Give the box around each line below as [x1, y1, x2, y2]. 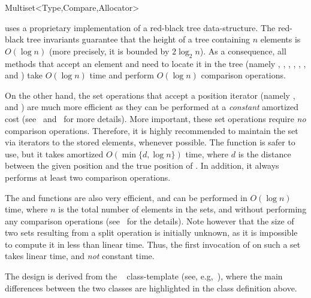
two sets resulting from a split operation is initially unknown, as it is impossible [5, 226, 298, 239]
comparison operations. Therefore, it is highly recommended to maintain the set [5, 124, 298, 136]
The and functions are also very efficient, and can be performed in [5, 191, 247, 203]
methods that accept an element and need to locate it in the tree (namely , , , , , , [5, 57, 306, 69]
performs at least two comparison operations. [5, 171, 171, 183]
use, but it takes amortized [5, 147, 104, 160]
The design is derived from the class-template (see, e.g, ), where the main [5, 270, 283, 282]
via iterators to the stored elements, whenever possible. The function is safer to [5, 136, 295, 148]
